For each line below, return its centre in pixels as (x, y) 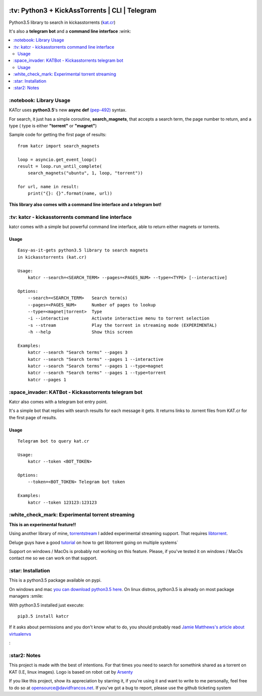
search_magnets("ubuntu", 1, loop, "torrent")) (85, 173)
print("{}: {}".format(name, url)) (70, 194)
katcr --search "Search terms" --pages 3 (78, 352)
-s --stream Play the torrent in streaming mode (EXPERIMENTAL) (122, 325)
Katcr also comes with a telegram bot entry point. (58, 402)
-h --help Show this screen (80, 332)
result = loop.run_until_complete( (60, 166)
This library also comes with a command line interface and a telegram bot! (85, 204)
